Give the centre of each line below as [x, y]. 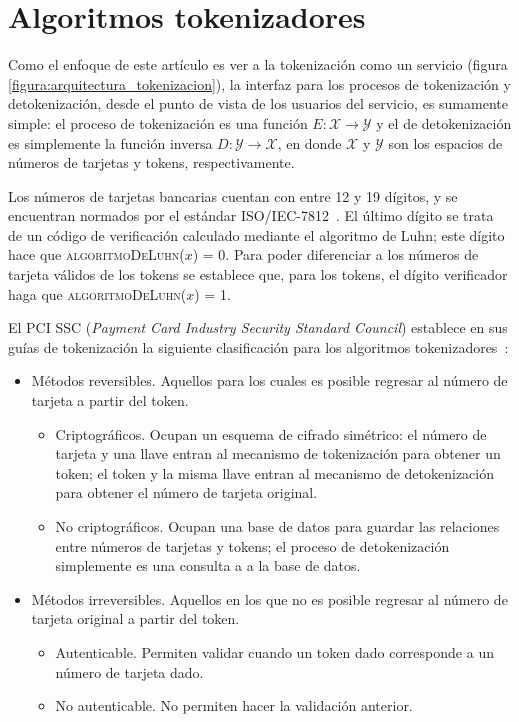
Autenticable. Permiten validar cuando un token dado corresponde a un [274, 651]
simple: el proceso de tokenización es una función [158, 122]
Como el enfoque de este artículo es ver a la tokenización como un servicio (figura [258, 64]
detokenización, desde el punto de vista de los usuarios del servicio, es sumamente [258, 103]
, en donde [309, 142]
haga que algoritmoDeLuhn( [97, 293]
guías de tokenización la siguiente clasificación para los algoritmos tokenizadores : [258, 346]
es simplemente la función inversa [110, 142]
